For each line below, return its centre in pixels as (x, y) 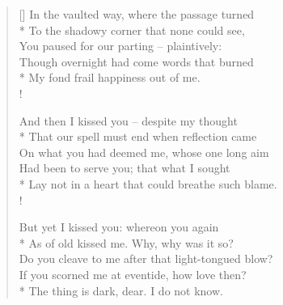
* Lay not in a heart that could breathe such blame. (148, 183)
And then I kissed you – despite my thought (128, 120)
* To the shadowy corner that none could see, (132, 30)
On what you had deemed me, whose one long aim (144, 152)
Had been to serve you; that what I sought (125, 168)
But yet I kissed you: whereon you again (119, 227)
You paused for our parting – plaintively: (120, 46)
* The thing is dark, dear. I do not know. (121, 290)
